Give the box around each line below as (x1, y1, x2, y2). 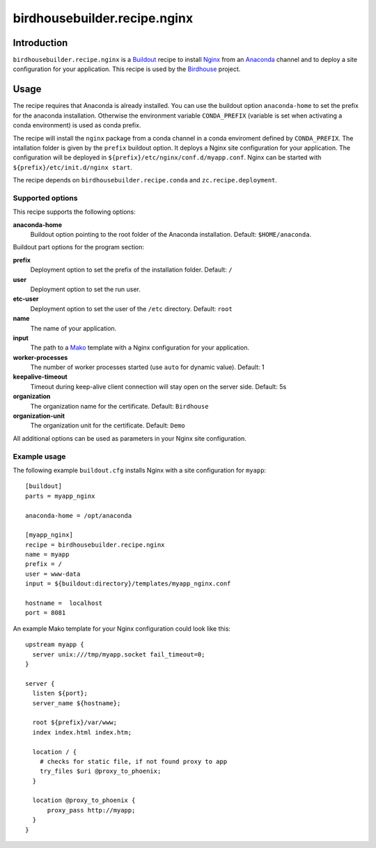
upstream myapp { (25, 641, 84, 649)
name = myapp (25, 551, 70, 558)
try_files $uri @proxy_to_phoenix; (39, 767, 162, 776)
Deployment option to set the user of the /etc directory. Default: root (30, 304, 233, 313)
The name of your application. (30, 324, 117, 332)
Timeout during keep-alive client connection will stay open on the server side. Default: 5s (30, 382, 287, 391)
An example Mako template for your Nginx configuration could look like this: (13, 624, 231, 633)
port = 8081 (25, 609, 66, 617)
